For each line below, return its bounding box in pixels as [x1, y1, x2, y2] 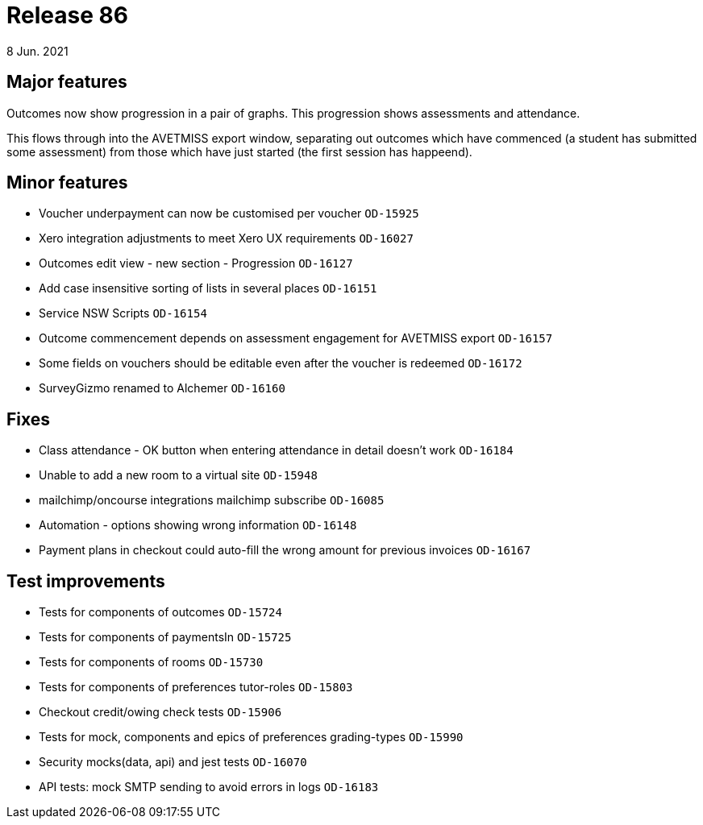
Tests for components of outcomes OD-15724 [39, 605, 282, 620]
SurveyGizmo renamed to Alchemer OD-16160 [39, 381, 285, 396]
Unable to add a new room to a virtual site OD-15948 [39, 468, 318, 483]
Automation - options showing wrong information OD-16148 [39, 518, 357, 533]
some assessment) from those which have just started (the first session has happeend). [6, 144, 472, 159]
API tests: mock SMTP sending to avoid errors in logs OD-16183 [39, 780, 379, 794]
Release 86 [6, 2, 128, 29]
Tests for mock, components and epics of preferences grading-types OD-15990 [39, 730, 464, 744]
